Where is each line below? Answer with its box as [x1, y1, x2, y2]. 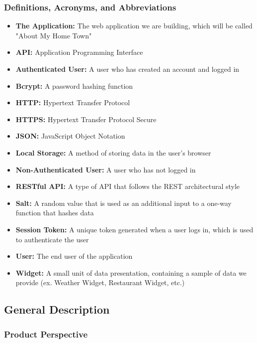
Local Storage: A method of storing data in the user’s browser [15, 147, 211, 158]
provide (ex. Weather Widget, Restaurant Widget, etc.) [15, 277, 185, 288]
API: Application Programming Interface [15, 47, 143, 57]
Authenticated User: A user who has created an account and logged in [15, 64, 240, 74]
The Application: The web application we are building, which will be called [15, 20, 253, 31]
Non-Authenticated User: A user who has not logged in [15, 164, 196, 174]
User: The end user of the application [15, 251, 133, 261]
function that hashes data [15, 207, 94, 218]
